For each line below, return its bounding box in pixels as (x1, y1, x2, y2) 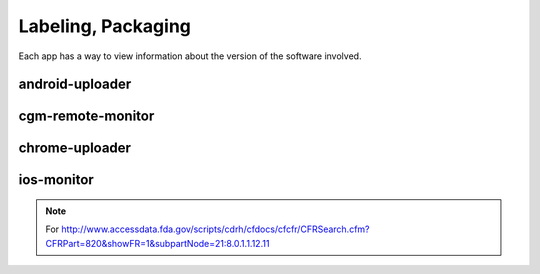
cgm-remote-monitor (18, 108, 155, 125)
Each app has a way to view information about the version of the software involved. (18, 50, 362, 62)
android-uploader (18, 76, 132, 93)
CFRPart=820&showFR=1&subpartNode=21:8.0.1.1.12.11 (45, 237, 270, 249)
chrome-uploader (18, 140, 132, 157)
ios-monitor (18, 171, 94, 189)
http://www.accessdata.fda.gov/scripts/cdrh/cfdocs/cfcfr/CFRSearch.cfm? (61, 223, 370, 235)
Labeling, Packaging (18, 15, 192, 37)
